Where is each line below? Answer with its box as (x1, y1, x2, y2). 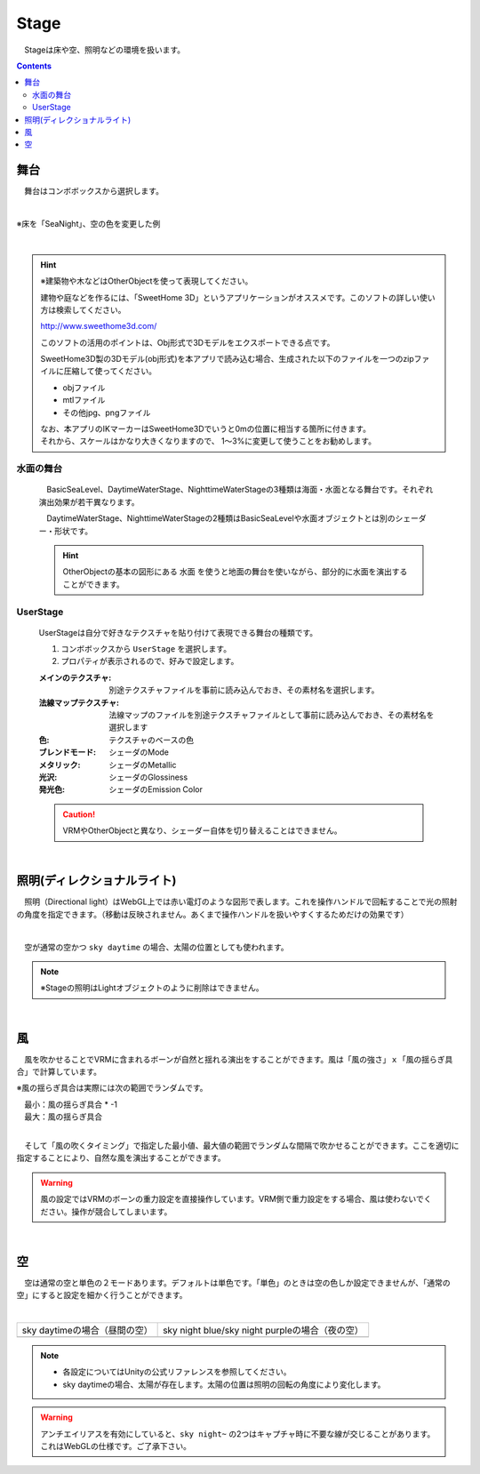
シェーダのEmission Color (108, 784, 204, 795)
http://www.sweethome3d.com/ (40, 321, 157, 332)
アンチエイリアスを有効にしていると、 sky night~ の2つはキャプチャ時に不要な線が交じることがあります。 (40, 1428, 436, 1439)
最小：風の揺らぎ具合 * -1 (23, 1099, 118, 1110)
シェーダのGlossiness (108, 772, 188, 782)
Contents (16, 60, 52, 71)
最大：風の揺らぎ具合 (23, 1111, 102, 1122)
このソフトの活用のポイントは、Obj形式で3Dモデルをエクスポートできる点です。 (40, 337, 335, 348)
